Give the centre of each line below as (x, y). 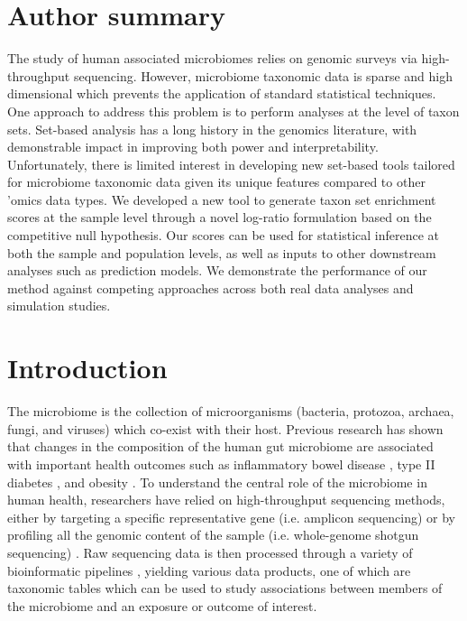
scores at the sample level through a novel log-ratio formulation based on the (220, 217)
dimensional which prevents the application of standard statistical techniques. (222, 93)
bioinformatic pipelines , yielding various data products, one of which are (209, 570)
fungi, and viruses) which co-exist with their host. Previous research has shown (225, 428)
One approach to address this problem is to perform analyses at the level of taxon (233, 111)
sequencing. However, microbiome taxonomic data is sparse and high (263, 75)
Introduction (87, 368)
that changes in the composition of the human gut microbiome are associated (220, 446)
